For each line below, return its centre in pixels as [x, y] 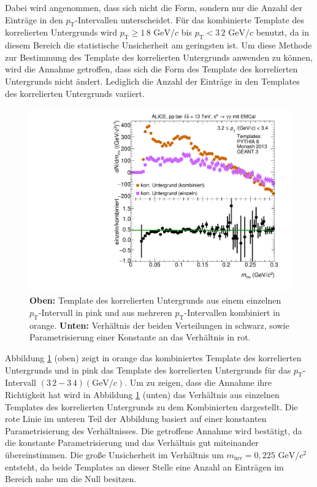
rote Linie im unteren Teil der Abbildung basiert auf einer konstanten [136, 419]
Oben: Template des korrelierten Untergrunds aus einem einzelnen [155, 300]
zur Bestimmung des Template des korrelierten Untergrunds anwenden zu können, [159, 57]
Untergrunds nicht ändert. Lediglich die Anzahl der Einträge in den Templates [152, 81]
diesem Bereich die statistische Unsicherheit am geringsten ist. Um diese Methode [158, 45]
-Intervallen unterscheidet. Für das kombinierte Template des [189, 19]
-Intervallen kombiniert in [232, 312]
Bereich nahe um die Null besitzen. [71, 479]
